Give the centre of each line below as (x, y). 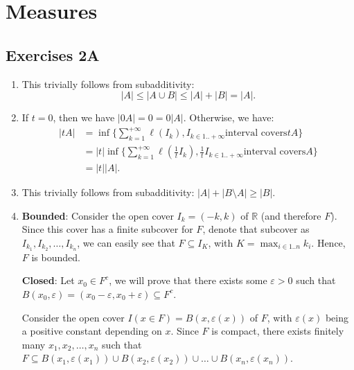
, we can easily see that (126, 242)
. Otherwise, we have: (229, 117)
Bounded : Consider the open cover (98, 215)
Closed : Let (48, 280)
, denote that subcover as (256, 229)
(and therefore (291, 215)
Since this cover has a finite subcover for (107, 229)
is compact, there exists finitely (278, 331)
